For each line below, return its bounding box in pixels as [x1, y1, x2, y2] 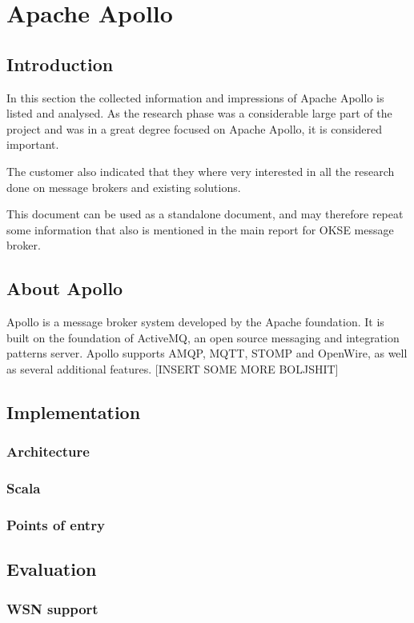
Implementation [6, 399, 141, 424]
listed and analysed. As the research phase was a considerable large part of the [6, 105, 392, 122]
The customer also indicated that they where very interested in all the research [6, 162, 395, 179]
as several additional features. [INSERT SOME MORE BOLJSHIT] [6, 360, 339, 377]
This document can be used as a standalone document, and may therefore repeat [6, 206, 404, 222]
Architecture [6, 441, 90, 461]
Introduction [6, 51, 114, 76]
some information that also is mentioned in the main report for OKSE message [6, 221, 394, 238]
